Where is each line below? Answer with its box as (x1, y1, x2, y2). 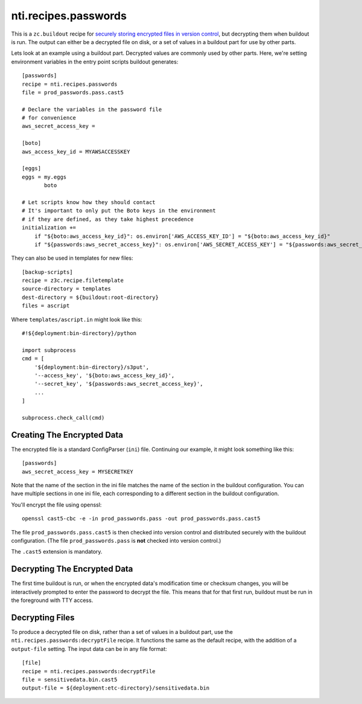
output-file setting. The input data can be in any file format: (11, 645, 167, 652)
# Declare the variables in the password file (22, 106, 162, 113)
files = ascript (22, 302, 70, 309)
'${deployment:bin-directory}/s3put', (34, 363, 150, 371)
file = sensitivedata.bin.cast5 (22, 676, 118, 683)
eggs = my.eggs (22, 173, 67, 181)
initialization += (22, 224, 77, 231)
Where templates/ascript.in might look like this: (11, 316, 142, 323)
